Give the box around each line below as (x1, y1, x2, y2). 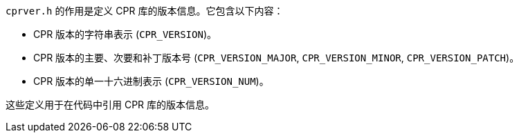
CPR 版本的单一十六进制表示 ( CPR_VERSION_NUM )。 (33, 75, 269, 87)
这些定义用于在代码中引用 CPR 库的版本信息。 (6, 99, 215, 110)
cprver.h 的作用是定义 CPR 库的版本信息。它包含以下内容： (6, 5, 284, 17)
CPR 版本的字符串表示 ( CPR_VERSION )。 (33, 28, 217, 40)
